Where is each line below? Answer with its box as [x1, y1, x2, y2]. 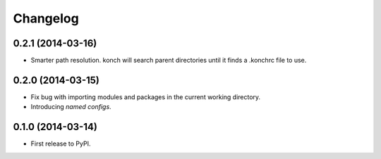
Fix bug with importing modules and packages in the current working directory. [30, 92, 261, 101]
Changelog [13, 11, 79, 26]
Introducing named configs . [30, 103, 112, 111]
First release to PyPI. [30, 139, 91, 148]
